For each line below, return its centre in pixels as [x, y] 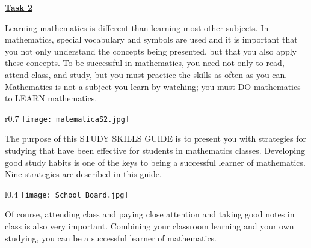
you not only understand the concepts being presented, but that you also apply [151, 51]
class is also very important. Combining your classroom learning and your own [149, 226]
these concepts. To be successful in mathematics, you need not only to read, [145, 63]
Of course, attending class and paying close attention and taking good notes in [150, 214]
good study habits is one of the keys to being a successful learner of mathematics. [155, 162]
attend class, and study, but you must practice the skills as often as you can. [146, 74]
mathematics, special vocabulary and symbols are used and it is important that [151, 39]
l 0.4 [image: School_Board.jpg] [67, 194]
